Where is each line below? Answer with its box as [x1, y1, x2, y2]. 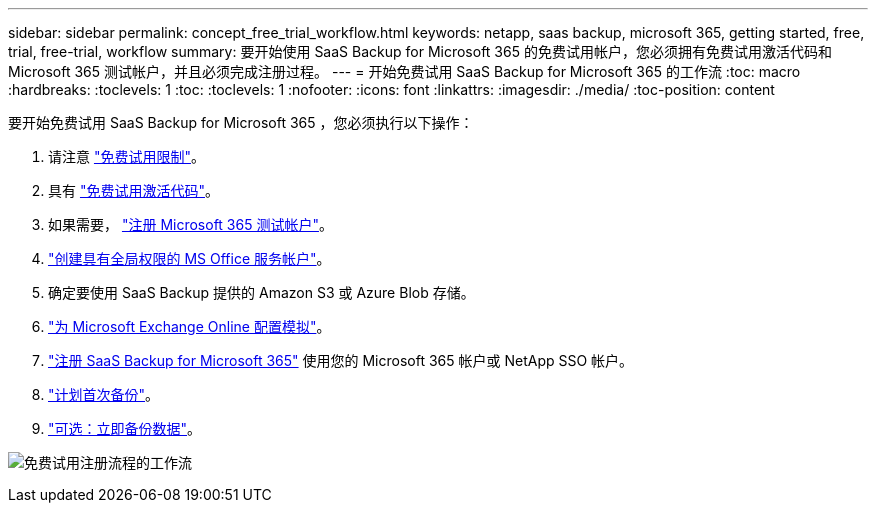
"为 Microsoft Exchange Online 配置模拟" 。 [48, 318, 331, 335]
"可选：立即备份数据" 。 [48, 420, 202, 437]
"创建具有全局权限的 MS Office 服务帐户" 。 [48, 250, 331, 267]
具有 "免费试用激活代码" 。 [48, 182, 219, 199]
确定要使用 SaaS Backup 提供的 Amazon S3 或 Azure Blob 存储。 [48, 284, 475, 301]
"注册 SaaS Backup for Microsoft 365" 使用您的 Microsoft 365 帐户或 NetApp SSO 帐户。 [48, 352, 634, 369]
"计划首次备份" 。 [48, 386, 160, 403]
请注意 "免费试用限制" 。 [48, 148, 205, 165]
